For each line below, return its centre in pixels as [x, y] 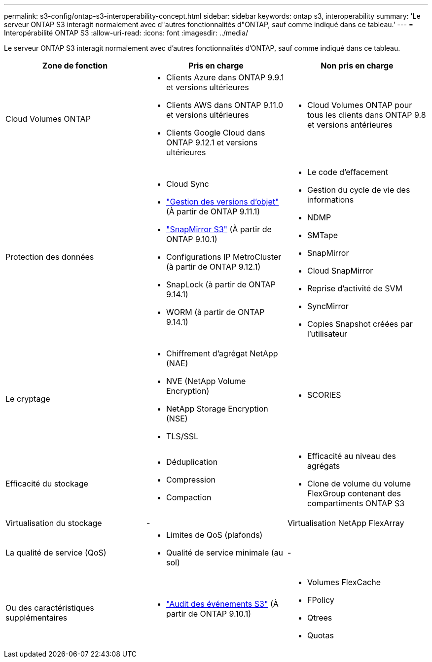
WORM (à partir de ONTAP [215, 312]
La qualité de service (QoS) [56, 553]
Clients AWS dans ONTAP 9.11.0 [225, 105]
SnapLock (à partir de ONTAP [221, 284]
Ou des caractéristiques [50, 608]
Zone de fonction [75, 66]
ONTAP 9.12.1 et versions [212, 142]
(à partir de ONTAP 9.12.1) [213, 267]
